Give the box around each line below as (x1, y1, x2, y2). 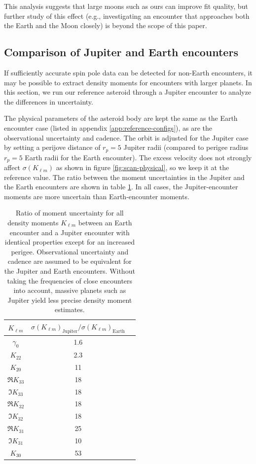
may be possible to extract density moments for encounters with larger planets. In (4, 77, 252, 87)
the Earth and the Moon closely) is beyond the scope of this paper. (4, 20, 207, 31)
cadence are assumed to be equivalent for (7, 256, 132, 266)
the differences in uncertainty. (4, 96, 93, 107)
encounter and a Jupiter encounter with (9, 227, 130, 237)
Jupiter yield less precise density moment (7, 294, 132, 305)
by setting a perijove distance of (4, 142, 101, 152)
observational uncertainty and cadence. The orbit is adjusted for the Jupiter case (4, 132, 249, 143)
